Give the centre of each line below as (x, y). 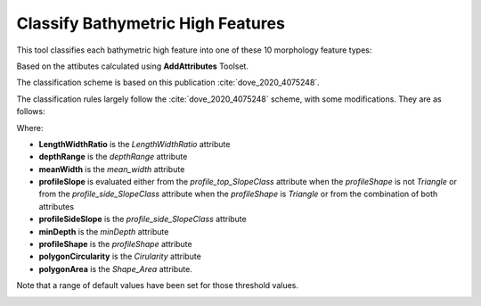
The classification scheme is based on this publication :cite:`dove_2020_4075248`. (168, 83)
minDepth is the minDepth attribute (104, 231)
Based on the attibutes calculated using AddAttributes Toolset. (133, 66)
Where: (30, 128)
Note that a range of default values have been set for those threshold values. (157, 285)
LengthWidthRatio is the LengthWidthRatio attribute (135, 144)
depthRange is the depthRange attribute (113, 157)
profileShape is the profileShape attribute (115, 244)
